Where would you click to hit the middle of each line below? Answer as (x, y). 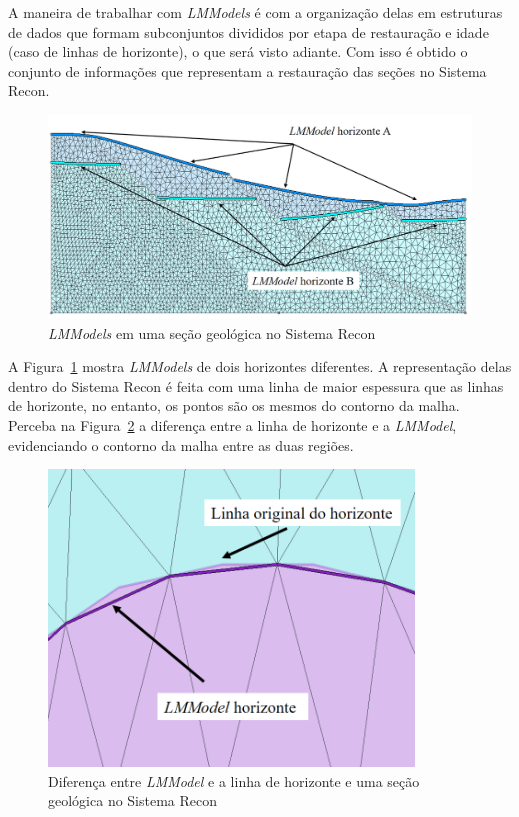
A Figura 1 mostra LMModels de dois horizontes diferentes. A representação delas (260, 366)
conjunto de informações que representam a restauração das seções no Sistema (247, 70)
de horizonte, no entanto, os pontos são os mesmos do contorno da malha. (234, 405)
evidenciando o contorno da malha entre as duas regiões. (181, 444)
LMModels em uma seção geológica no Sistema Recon (212, 332)
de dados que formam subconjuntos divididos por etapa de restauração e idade (248, 31)
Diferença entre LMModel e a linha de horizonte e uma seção (234, 780)
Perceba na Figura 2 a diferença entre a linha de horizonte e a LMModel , (232, 425)
